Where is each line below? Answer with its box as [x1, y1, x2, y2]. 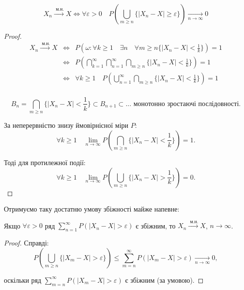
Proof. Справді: [4, 238, 49, 248]
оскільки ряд [4, 275, 42, 285]
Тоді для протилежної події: [4, 157, 86, 167]
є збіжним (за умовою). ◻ [125, 275, 204, 285]
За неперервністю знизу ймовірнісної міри [4, 120, 129, 130]
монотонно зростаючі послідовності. [133, 100, 241, 107]
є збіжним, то [136, 220, 176, 230]
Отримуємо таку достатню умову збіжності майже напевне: [4, 204, 180, 214]
